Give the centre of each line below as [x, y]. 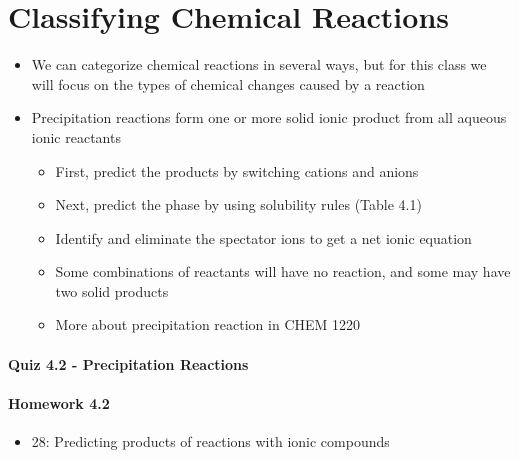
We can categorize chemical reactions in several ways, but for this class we [259, 64]
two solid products [112, 290]
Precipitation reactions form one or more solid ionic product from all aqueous [269, 117]
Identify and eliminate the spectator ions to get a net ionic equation [263, 237]
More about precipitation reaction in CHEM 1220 [208, 324]
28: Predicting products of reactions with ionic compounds [210, 441]
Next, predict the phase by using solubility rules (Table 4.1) [238, 204]
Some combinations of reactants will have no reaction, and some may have [283, 271]
